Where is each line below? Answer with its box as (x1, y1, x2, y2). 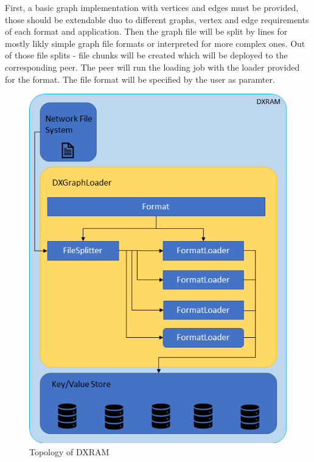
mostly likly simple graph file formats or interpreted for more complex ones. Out (5, 37, 305, 49)
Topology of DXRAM (29, 445, 110, 458)
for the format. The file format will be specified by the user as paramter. (5, 72, 275, 85)
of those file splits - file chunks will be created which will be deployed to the (5, 49, 288, 61)
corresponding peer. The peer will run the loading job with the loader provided (5, 60, 300, 73)
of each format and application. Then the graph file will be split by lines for (5, 25, 288, 38)
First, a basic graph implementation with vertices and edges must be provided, (5, 1, 299, 13)
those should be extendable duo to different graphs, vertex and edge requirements (5, 13, 309, 26)
